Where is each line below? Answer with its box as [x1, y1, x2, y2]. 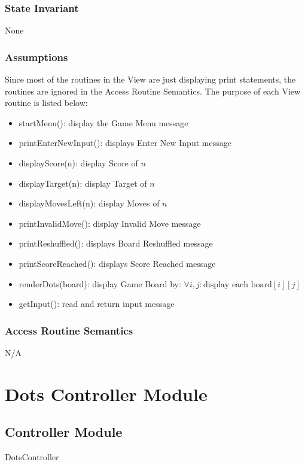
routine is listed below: [5, 96, 88, 109]
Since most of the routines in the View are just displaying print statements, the [5, 73, 296, 86]
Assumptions [5, 49, 68, 64]
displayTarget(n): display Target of [19, 177, 147, 189]
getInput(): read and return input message [19, 297, 175, 310]
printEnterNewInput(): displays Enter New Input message [19, 136, 231, 149]
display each [203, 280, 249, 289]
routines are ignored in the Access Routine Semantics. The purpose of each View [5, 84, 301, 97]
